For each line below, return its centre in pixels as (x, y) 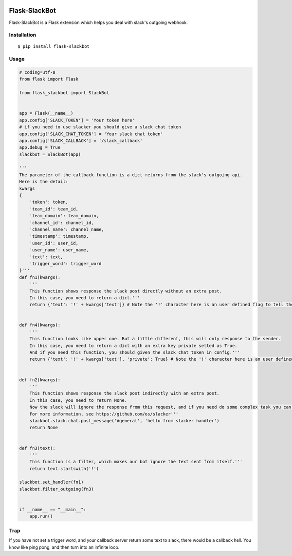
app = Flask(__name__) (46, 113)
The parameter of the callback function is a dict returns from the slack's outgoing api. (131, 175)
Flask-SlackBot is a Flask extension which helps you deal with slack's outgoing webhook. (99, 22)
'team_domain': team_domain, (64, 216)
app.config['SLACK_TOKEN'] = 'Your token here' (77, 120)
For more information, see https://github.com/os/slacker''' (104, 414)
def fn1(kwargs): (40, 277)
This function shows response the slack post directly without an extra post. (126, 291)
